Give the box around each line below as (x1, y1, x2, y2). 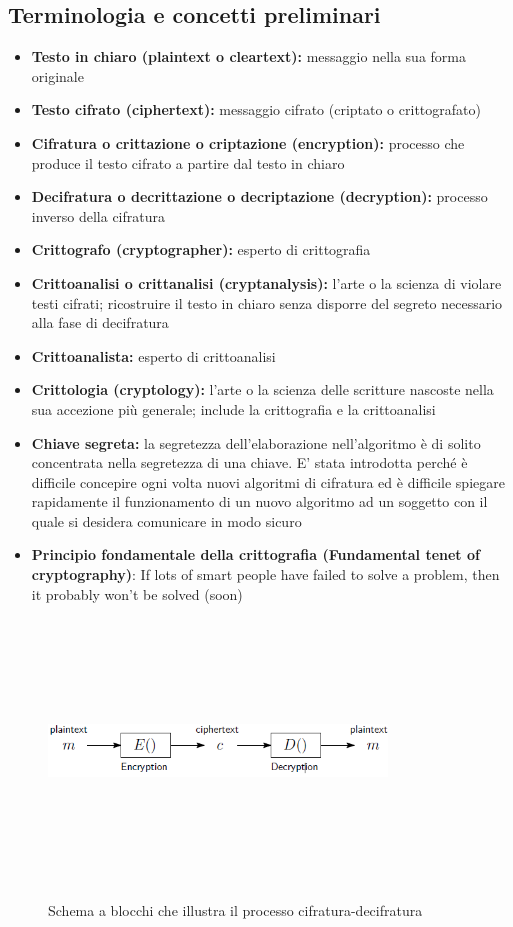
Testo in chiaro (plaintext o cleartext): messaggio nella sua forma (31, 46, 466, 67)
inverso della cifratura (31, 205, 166, 226)
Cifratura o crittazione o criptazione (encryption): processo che (31, 132, 465, 153)
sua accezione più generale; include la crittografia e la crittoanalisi (31, 398, 436, 419)
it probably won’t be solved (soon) (31, 583, 243, 604)
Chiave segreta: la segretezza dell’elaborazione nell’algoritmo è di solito (31, 432, 481, 453)
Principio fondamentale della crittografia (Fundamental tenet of (31, 544, 480, 565)
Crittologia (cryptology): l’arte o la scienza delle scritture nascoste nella (31, 379, 494, 400)
